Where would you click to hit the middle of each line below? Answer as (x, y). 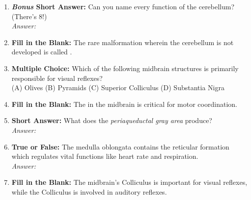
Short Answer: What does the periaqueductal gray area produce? (112, 120)
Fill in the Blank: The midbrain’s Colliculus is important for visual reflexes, (129, 182)
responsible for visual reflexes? (57, 78)
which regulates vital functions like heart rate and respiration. (105, 156)
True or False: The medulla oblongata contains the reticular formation (120, 146)
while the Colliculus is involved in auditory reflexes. (89, 191)
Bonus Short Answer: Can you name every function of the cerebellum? (123, 6)
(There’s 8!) (29, 16)
